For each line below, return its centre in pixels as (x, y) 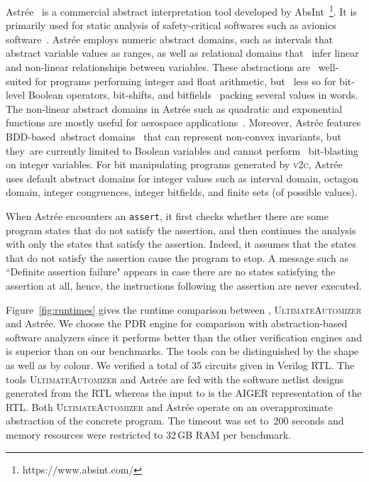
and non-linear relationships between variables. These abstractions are (158, 67)
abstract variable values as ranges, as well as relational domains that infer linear (182, 53)
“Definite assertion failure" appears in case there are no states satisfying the (171, 272)
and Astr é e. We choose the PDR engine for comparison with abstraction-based (177, 323)
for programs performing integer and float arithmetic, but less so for (186, 81)
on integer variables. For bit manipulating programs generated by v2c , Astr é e (174, 164)
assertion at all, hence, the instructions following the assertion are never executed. (184, 285)
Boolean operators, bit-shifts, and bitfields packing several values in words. (193, 95)
